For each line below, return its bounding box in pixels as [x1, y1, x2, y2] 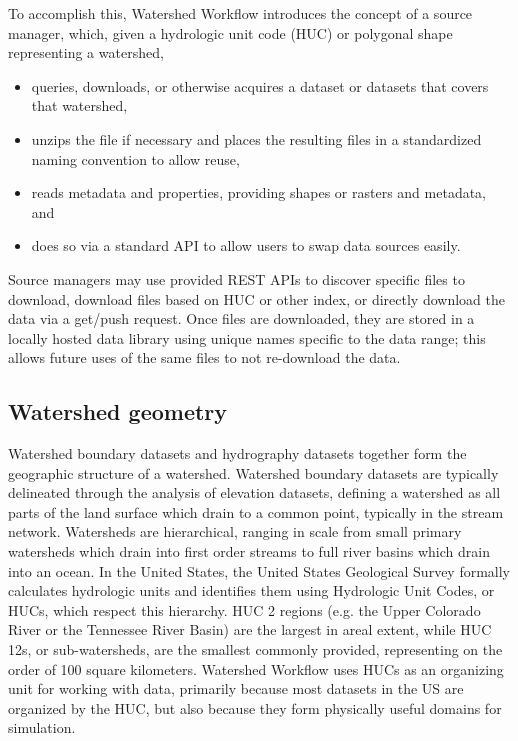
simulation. [8, 717, 76, 738]
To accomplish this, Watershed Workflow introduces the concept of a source [8, 3, 473, 23]
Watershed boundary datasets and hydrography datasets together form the [8, 443, 467, 464]
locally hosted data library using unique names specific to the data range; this [8, 327, 486, 348]
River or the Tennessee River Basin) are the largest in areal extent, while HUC [8, 619, 492, 640]
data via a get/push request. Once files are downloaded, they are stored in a [8, 308, 475, 329]
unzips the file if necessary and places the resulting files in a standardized [31, 128, 482, 149]
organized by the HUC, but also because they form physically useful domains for [8, 697, 502, 718]
